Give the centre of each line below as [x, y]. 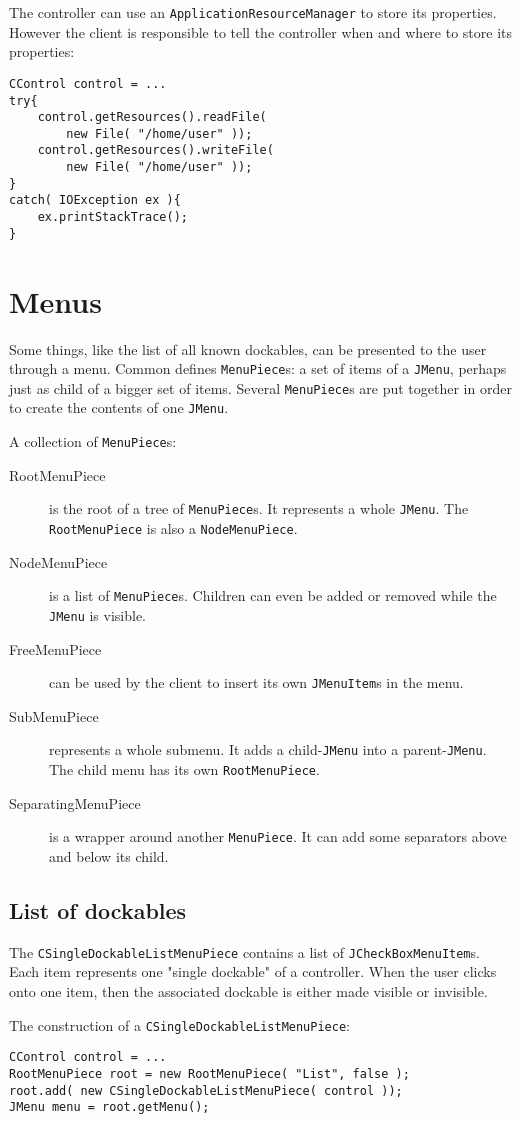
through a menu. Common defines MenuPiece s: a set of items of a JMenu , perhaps [258, 368]
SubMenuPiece [54, 715]
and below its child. [109, 855]
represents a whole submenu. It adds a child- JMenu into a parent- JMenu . [268, 749]
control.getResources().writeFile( [155, 150]
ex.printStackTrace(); [112, 217]
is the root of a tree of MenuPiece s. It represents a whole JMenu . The [259, 508]
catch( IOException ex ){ [95, 200]
